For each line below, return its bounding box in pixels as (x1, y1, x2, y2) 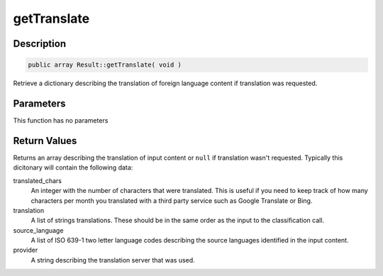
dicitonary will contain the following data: (13, 163, 133, 172)
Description (13, 38, 67, 50)
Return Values (13, 135, 77, 147)
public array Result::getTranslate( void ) (28, 61, 182, 69)
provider (13, 245, 38, 255)
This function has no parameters (13, 116, 109, 125)
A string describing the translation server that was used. (30, 255, 195, 264)
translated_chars (13, 176, 62, 184)
